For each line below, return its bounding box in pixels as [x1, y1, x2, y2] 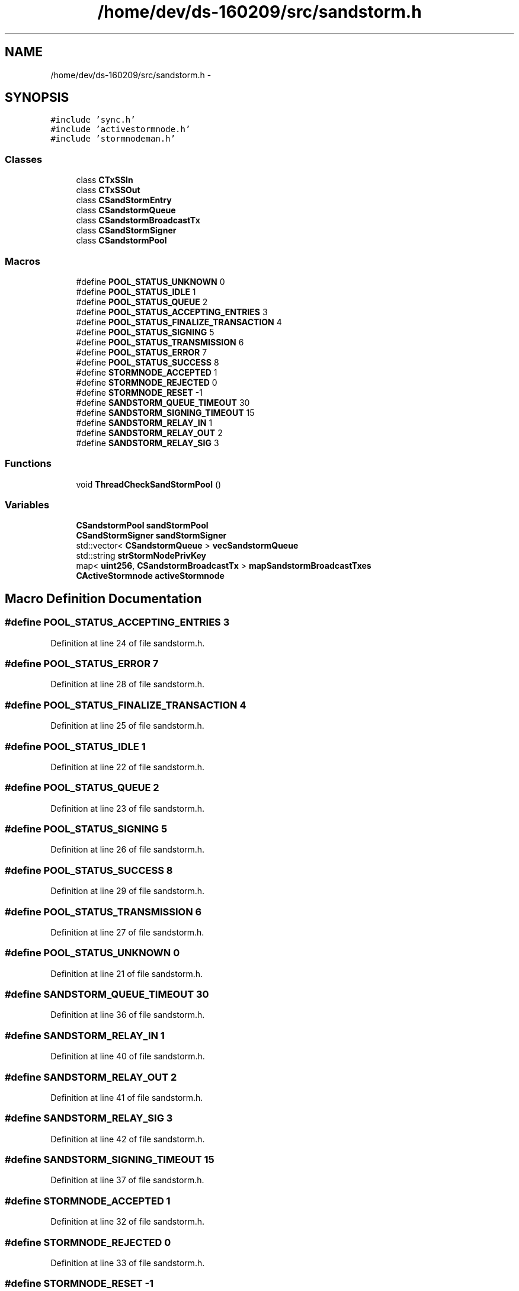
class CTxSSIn [76, 175, 133, 185]
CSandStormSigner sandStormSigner [76, 530, 227, 541]
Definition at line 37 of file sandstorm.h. [50, 1175, 204, 1186]
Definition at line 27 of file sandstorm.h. [50, 927, 204, 937]
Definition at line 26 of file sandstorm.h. [50, 844, 205, 855]
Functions [5, 457, 52, 470]
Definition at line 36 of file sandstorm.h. [50, 1010, 205, 1020]
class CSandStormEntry [76, 195, 172, 206]
